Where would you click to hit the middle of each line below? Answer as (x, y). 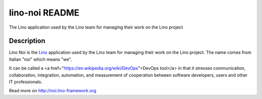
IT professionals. (26, 82)
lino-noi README (44, 13)
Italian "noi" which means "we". (41, 59)
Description (27, 41)
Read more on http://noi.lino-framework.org (53, 91)
